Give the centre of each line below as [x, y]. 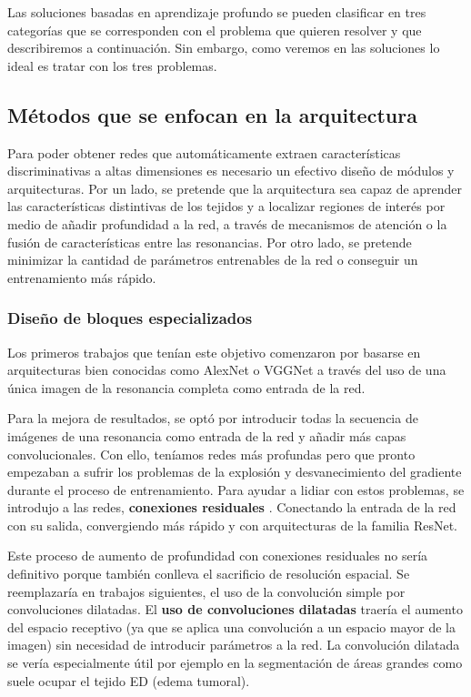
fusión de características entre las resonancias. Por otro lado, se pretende [210, 242]
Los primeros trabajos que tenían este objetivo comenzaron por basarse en [214, 352]
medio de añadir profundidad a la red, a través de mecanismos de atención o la [227, 223]
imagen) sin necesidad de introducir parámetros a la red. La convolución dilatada [234, 645]
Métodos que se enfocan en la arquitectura [212, 114]
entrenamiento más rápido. [82, 277]
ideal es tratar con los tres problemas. [112, 65]
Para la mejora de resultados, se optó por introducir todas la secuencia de [213, 418]
